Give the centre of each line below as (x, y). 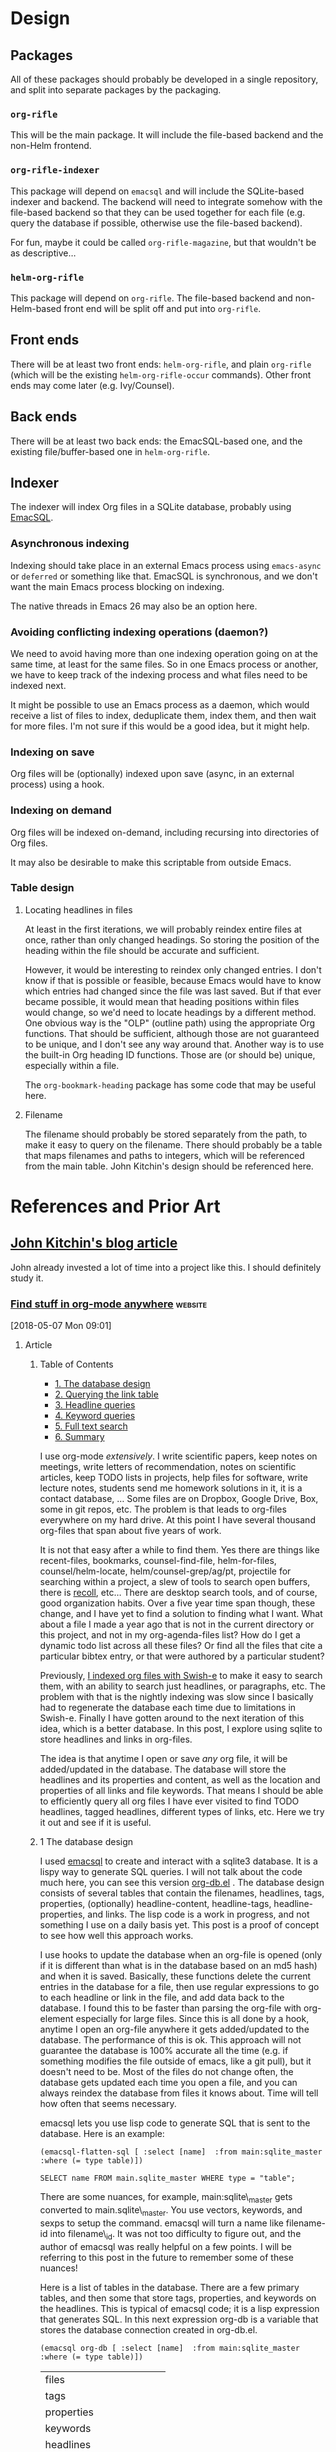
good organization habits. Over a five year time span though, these (177, 1603)
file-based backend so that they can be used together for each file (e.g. (158, 212)
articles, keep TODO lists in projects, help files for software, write (173, 1478)
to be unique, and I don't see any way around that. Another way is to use (174, 1044)
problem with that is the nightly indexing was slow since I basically (176, 1697)
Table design (42, 888)
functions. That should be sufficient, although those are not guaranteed (172, 1033)
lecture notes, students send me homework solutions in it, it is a (171, 1488)
